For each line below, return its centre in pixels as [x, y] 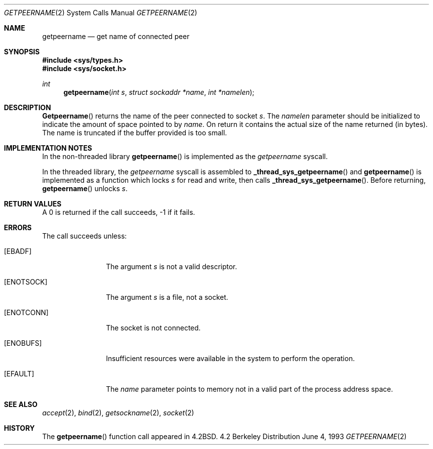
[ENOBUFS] [23, 343]
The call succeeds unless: [85, 236]
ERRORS [18, 227]
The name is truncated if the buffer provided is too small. [135, 133]
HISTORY [20, 428]
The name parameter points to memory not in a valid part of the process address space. [249, 389]
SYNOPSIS [22, 52]
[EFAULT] [19, 374]
